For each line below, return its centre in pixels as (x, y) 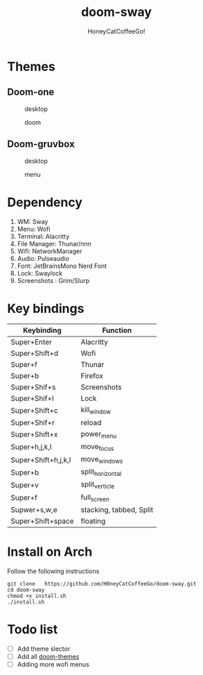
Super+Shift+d (35, 353)
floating (93, 521)
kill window (96, 411)
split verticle (98, 485)
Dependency (45, 202)
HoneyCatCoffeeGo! (116, 31)
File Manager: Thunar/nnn (54, 243)
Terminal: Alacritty (43, 236)
